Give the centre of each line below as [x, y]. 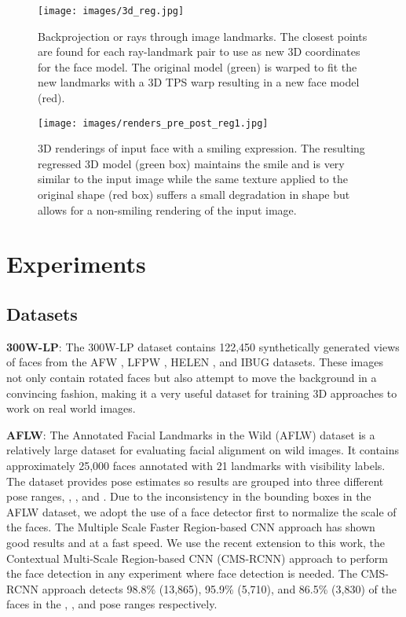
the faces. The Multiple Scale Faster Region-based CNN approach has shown [191, 527]
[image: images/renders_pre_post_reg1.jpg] [153, 123]
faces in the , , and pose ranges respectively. [112, 604]
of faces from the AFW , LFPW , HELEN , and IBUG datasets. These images [195, 362]
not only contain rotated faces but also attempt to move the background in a [192, 378]
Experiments [76, 264]
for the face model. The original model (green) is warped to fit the [198, 66]
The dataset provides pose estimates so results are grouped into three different [195, 481]
